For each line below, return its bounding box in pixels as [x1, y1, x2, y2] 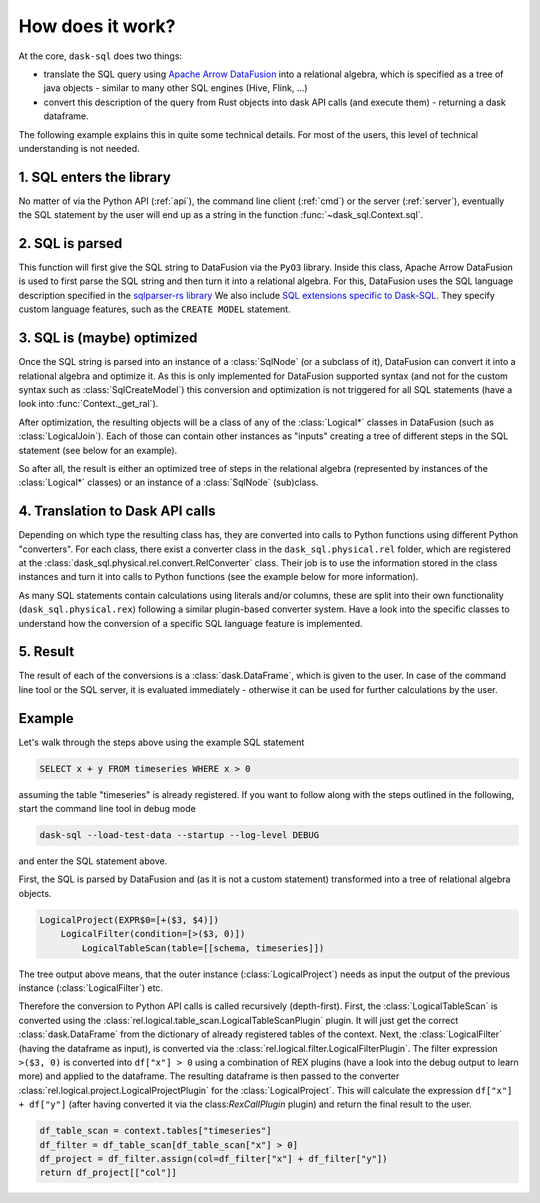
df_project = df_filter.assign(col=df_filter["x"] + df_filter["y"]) [39, 1153, 388, 1164]
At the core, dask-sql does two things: [18, 50, 183, 62]
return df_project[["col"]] [39, 1167, 177, 1179]
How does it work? [18, 15, 176, 37]
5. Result [18, 643, 75, 660]
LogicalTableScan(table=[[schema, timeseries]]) [81, 942, 325, 954]
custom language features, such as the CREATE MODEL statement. [18, 303, 291, 315]
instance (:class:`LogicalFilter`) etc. [18, 982, 164, 994]
